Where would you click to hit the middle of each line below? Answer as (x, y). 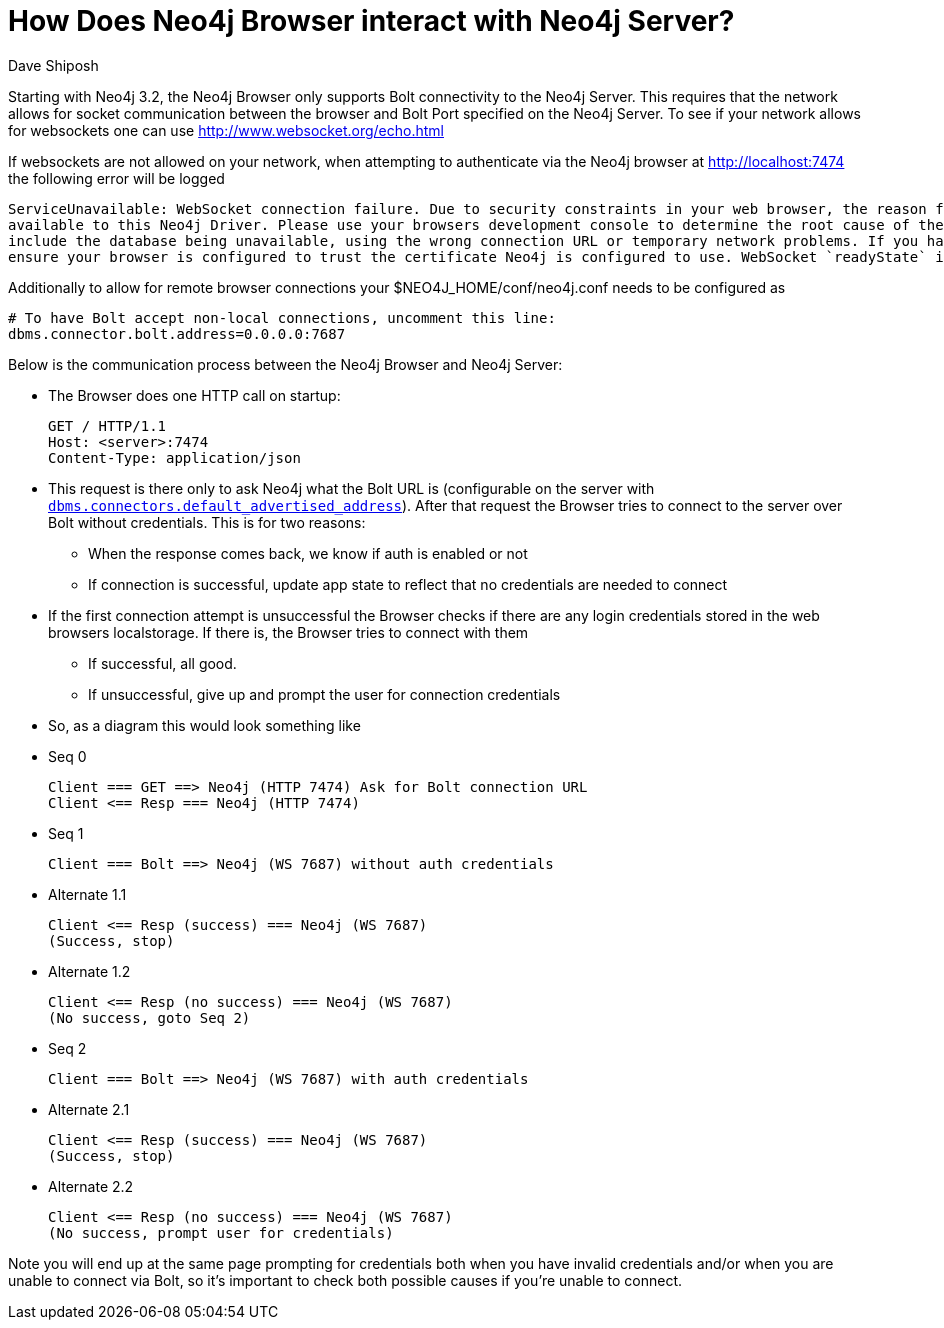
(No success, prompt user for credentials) (221, 1232)
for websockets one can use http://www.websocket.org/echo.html (226, 130)
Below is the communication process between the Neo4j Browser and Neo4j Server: (285, 364)
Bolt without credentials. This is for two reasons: (207, 522)
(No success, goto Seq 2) (149, 1017)
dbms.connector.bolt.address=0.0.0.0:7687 (177, 333)
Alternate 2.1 (89, 1109)
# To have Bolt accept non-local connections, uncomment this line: (282, 317)
